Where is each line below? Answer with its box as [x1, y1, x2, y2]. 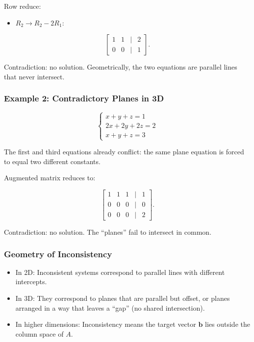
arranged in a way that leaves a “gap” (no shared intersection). [15, 302, 205, 313]
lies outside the [205, 319, 250, 329]
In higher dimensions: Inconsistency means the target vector [15, 319, 196, 329]
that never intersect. [4, 71, 65, 81]
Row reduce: [4, 1, 41, 11]
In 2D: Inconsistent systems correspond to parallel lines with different [15, 267, 225, 277]
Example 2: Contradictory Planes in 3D [4, 92, 164, 104]
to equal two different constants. [4, 156, 101, 166]
